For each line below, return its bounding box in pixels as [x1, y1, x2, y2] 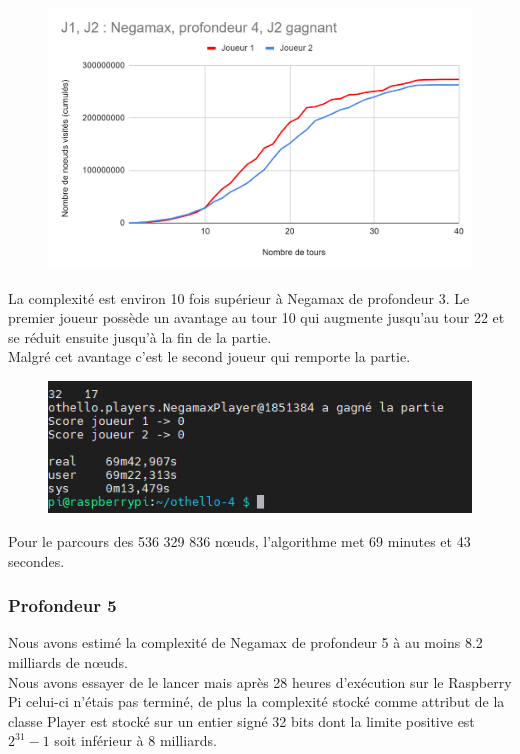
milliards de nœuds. [8, 651, 128, 672]
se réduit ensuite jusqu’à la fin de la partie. [8, 326, 272, 347]
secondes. [8, 550, 65, 571]
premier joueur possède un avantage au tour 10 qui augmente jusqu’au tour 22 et [8, 307, 505, 328]
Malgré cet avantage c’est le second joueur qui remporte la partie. [8, 346, 411, 367]
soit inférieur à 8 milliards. [54, 730, 217, 751]
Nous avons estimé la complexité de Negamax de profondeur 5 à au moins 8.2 [8, 632, 483, 653]
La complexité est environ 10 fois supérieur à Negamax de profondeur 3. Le [8, 287, 470, 308]
